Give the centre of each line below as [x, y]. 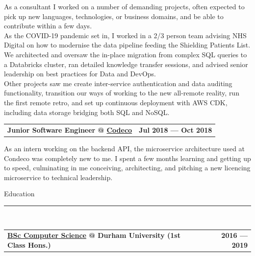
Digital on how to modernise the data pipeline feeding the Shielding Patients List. [127, 45]
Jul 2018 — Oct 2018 [176, 129]
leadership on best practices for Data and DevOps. [80, 74]
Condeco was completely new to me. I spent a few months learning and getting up [127, 158]
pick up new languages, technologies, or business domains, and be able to [114, 16]
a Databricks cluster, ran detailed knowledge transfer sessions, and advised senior [126, 64]
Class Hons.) [29, 244]
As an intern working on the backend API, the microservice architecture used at [125, 148]
